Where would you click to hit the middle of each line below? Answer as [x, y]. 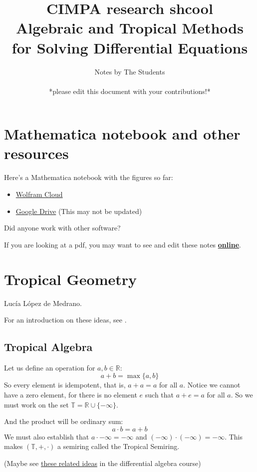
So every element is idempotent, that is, [65, 385]
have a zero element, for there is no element [71, 395]
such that [159, 395]
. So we [242, 395]
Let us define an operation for [50, 367]
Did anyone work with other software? [62, 228]
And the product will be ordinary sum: [64, 421]
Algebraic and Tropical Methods [130, 28]
